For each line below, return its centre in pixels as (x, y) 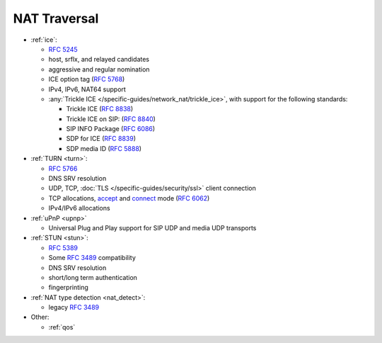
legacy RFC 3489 (74, 308)
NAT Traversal (56, 18)
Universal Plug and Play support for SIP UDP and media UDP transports (152, 227)
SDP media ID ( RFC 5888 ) (104, 148)
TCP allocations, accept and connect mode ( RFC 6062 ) (129, 198)
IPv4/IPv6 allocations (79, 208)
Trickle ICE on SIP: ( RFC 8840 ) (111, 119)
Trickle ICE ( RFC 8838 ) (100, 109)
